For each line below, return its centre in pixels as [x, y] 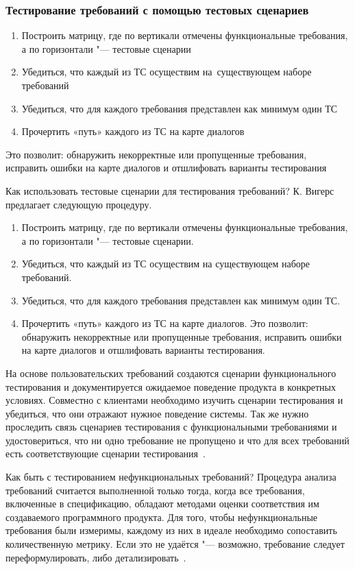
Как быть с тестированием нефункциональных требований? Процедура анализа [171, 477]
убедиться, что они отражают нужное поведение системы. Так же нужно [157, 413]
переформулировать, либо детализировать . [96, 557]
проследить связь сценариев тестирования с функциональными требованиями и [171, 427]
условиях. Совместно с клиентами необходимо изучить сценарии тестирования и [174, 400]
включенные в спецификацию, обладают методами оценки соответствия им [162, 504]
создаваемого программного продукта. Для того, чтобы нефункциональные [162, 517]
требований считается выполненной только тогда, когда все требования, [155, 490]
